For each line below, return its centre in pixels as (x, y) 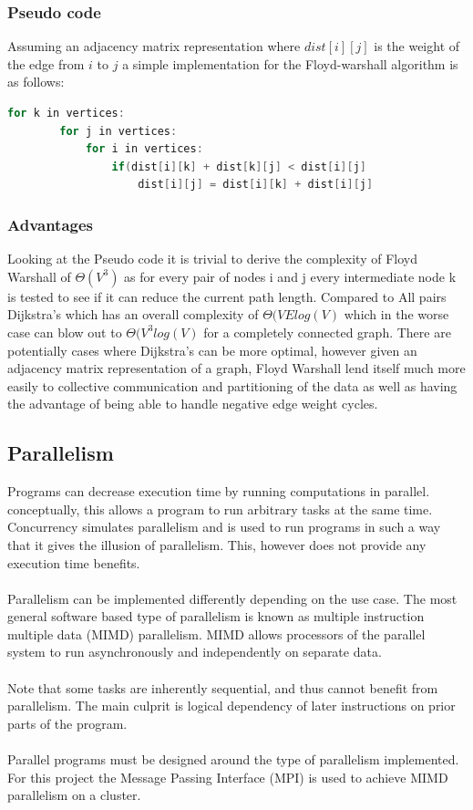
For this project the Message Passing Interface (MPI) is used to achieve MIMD (228, 777)
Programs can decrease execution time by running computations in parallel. (219, 491)
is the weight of (417, 46)
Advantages (51, 224)
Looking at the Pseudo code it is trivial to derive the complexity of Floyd (212, 259)
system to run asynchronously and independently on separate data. (195, 652)
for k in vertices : (66, 113)
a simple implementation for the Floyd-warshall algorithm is (290, 63)
